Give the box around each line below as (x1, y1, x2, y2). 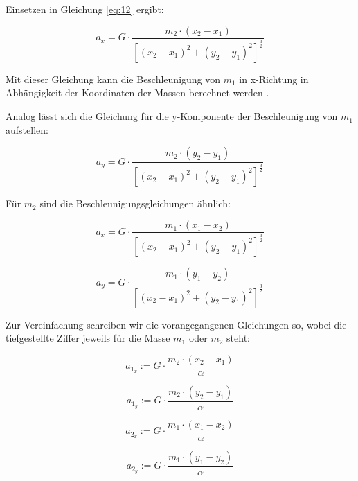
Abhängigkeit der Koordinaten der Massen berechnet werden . (6, 85, 269, 100)
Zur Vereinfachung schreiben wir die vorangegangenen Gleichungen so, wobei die (6, 317, 347, 331)
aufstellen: (6, 122, 48, 137)
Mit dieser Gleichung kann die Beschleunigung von (6, 71, 221, 86)
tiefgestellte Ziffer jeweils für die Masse (6, 331, 170, 345)
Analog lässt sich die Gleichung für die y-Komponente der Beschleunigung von (6, 109, 338, 123)
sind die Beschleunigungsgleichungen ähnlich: (39, 196, 231, 211)
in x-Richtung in (239, 71, 309, 86)
